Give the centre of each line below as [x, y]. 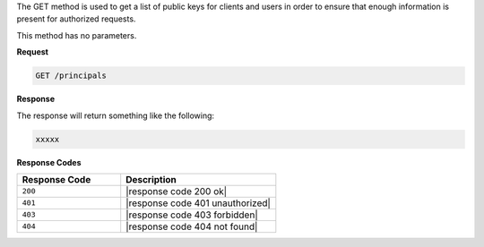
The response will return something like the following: [116, 115]
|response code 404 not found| [192, 226]
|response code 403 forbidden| [192, 215]
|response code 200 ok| [177, 191]
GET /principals [71, 76]
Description [151, 179]
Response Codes [49, 162]
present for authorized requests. [76, 19]
